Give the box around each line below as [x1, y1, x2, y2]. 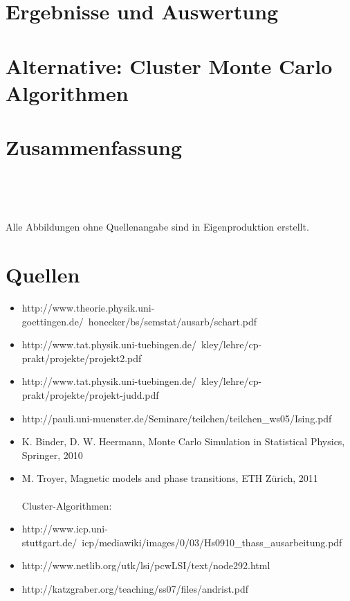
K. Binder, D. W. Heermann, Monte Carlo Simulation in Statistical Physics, [21, 434, 345, 449]
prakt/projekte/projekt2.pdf [21, 350, 142, 365]
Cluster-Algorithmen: [21, 498, 112, 512]
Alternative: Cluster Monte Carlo [6, 51, 333, 80]
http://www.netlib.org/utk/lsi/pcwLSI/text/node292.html [21, 558, 270, 573]
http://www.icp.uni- [21, 521, 108, 536]
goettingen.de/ [21, 314, 84, 328]
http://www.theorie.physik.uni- [21, 300, 155, 314]
